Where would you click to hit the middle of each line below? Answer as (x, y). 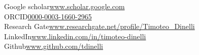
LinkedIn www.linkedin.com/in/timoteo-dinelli (75, 36)
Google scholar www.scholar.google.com (64, 6)
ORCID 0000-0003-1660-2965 (48, 16)
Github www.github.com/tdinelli (54, 46)
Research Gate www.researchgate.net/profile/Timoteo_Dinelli (99, 26)
